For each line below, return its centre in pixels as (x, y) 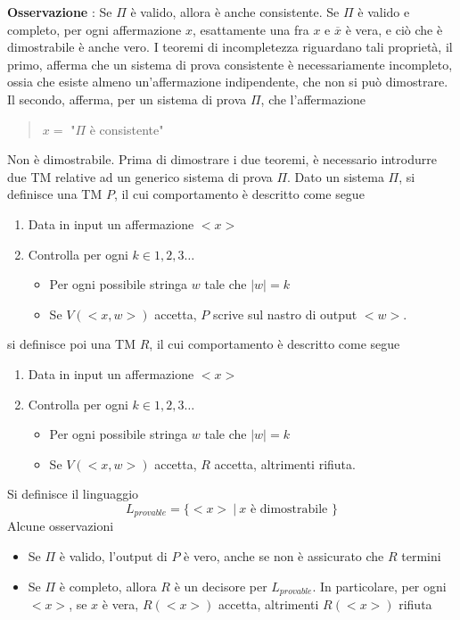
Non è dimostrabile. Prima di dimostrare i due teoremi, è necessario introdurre (222, 159)
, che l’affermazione (313, 99)
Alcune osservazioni (61, 526)
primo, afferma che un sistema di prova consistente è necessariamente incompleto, (230, 64)
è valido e (384, 12)
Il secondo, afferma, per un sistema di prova (127, 99)
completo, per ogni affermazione (94, 29)
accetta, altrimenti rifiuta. (285, 463)
